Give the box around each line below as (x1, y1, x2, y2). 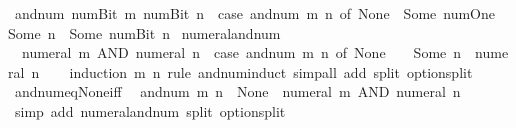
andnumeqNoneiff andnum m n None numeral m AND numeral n (14, 81, 461, 102)
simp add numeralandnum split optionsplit (14, 100, 286, 121)
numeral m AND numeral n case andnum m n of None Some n (21, 42, 462, 63)
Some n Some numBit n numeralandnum (8, 22, 281, 43)
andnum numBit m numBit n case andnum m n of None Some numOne (14, 3, 496, 23)
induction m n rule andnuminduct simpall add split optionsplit (69, 61, 473, 82)
